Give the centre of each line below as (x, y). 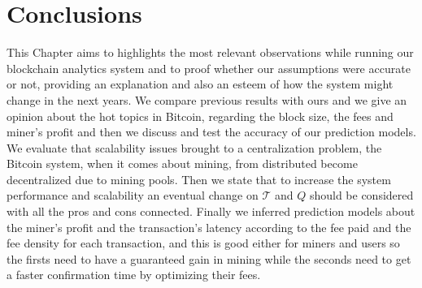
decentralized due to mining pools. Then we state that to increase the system (199, 179)
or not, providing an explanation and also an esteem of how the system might (200, 84)
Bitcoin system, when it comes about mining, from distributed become (182, 163)
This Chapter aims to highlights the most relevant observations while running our (210, 52)
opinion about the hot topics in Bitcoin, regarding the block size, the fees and (200, 116)
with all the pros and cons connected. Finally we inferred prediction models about (211, 211)
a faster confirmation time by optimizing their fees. (134, 275)
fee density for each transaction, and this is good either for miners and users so (203, 243)
